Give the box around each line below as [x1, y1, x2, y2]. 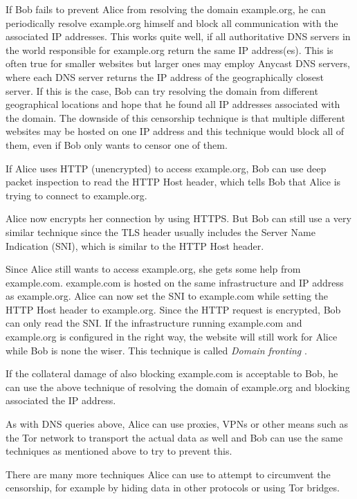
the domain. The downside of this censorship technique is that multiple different [6, 110, 345, 125]
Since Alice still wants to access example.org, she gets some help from [6, 262, 301, 276]
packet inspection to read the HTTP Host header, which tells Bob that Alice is [6, 174, 341, 189]
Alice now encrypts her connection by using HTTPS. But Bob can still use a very [6, 211, 351, 226]
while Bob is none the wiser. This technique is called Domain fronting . [6, 343, 307, 357]
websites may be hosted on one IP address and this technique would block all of [6, 124, 345, 138]
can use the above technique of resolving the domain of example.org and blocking [6, 379, 350, 394]
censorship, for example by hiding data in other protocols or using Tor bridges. [6, 480, 340, 495]
